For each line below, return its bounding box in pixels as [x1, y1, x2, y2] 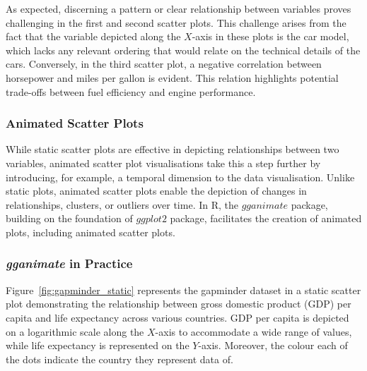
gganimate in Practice [6, 255, 133, 272]
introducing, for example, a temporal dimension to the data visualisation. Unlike [6, 169, 355, 184]
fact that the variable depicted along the [6, 29, 181, 44]
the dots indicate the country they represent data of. [6, 351, 233, 366]
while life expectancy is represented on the [6, 338, 190, 353]
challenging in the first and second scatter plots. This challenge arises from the [6, 15, 346, 30]
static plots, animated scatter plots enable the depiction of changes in [6, 183, 307, 198]
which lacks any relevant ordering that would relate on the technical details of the [6, 42, 361, 57]
